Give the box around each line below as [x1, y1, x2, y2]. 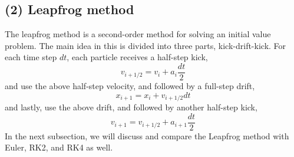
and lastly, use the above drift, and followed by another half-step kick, [5, 101, 257, 113]
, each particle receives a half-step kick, [67, 51, 208, 63]
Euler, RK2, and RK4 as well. [5, 141, 113, 153]
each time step [5, 51, 57, 63]
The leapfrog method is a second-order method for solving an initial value [5, 28, 271, 40]
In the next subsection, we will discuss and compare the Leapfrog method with [5, 129, 289, 142]
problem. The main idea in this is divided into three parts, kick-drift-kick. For [5, 39, 286, 51]
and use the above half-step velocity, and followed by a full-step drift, [5, 80, 255, 92]
